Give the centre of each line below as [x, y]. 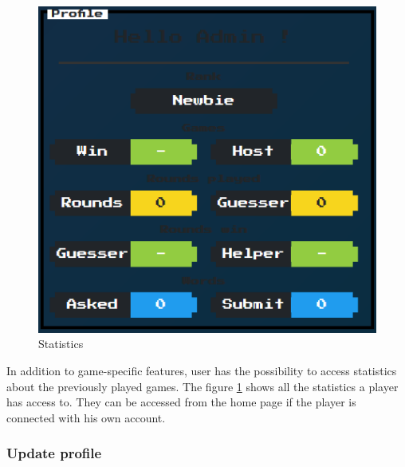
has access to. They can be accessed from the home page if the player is [181, 402]
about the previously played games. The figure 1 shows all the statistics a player [202, 386]
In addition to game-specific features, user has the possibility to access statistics [202, 370]
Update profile [54, 453]
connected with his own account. [86, 417]
